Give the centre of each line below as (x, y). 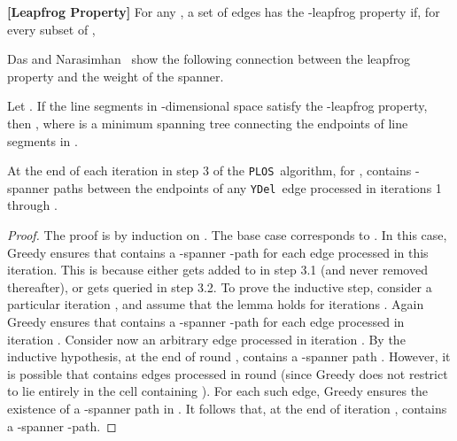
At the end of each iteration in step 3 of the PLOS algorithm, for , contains (209, 170)
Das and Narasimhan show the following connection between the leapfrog (209, 59)
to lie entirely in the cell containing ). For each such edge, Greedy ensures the (218, 391)
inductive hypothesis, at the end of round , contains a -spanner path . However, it (229, 356)
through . (32, 205)
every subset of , (51, 29)
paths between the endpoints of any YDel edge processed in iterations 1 (248, 187)
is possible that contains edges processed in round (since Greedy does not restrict (228, 373)
